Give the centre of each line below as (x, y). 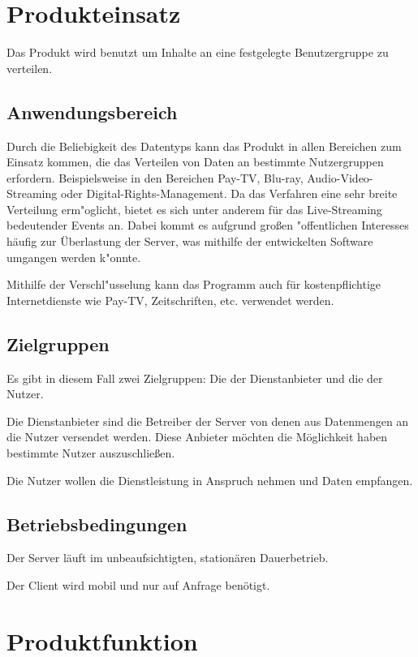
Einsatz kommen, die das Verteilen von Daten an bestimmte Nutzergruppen (195, 162)
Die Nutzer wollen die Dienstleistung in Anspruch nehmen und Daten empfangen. (210, 480)
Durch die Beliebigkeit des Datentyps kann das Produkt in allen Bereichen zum (204, 146)
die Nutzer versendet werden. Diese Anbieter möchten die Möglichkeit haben (197, 437)
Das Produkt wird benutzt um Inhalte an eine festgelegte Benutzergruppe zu (198, 52)
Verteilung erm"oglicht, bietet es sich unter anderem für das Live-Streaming (194, 209)
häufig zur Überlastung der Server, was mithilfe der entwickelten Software (190, 241)
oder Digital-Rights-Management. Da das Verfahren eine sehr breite (229, 193)
